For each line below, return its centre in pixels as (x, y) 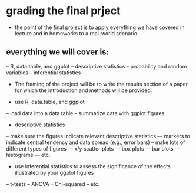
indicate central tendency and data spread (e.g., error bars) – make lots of (96, 142)
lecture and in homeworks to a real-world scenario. (77, 33)
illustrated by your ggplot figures (54, 172)
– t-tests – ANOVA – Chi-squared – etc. (53, 184)
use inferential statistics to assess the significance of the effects (92, 166)
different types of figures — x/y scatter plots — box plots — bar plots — (93, 148)
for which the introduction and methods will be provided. (83, 90)
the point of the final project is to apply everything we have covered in (99, 27)
